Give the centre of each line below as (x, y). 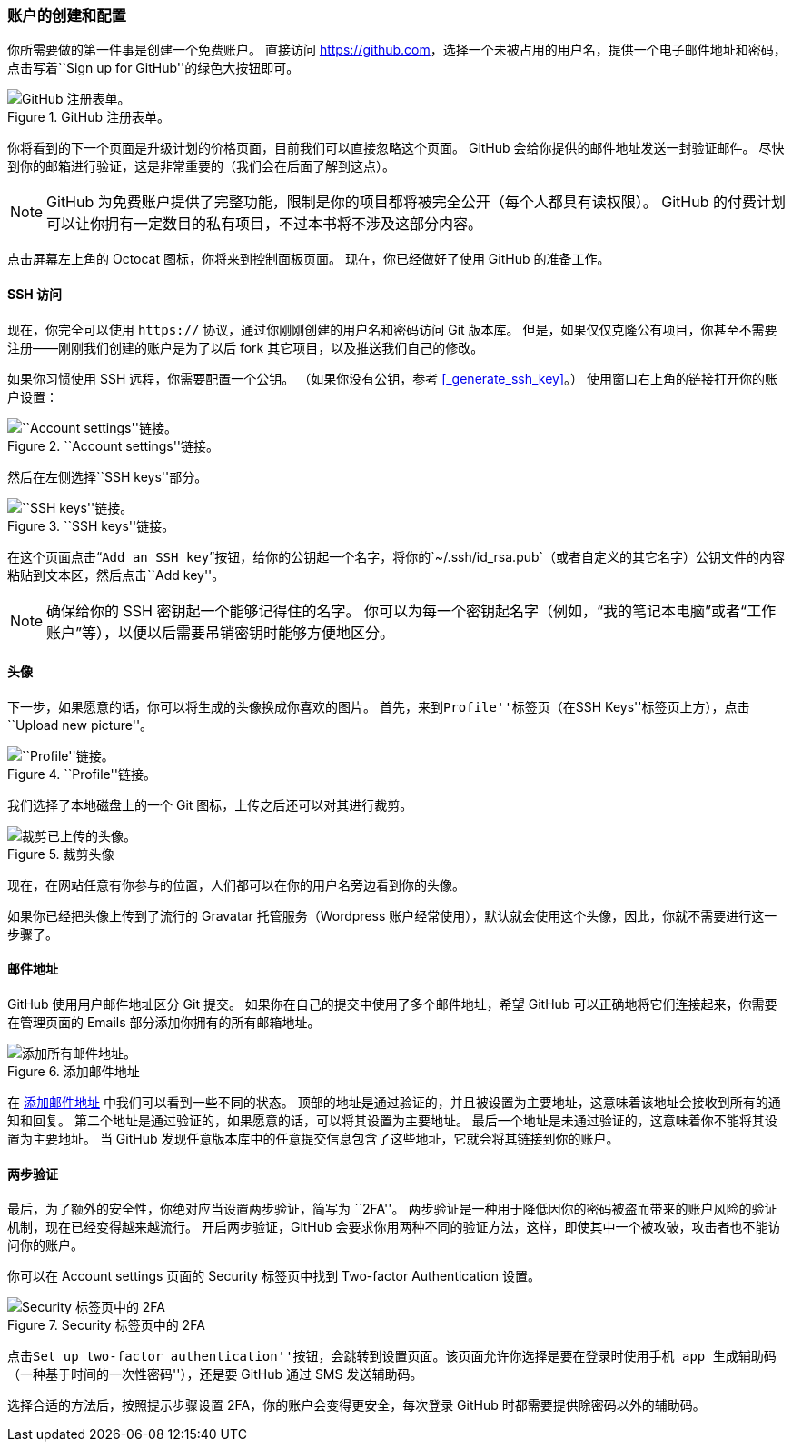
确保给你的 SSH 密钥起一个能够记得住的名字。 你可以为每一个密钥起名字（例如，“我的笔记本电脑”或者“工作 (411, 610)
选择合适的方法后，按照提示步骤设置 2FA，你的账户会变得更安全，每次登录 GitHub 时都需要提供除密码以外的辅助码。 (356, 1405)
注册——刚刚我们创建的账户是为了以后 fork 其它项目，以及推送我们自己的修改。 (246, 347)
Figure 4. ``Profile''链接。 (82, 774)
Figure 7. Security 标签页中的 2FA (106, 1325)
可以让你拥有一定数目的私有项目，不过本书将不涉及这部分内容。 (265, 224)
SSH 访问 (35, 294)
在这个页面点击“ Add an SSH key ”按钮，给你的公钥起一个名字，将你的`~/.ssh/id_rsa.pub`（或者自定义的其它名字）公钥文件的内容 (396, 556)
